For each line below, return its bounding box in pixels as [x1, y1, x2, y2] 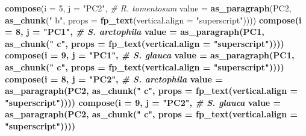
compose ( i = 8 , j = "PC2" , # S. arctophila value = [5, 72, 223, 85]
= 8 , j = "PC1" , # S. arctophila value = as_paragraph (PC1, [5, 25, 264, 38]
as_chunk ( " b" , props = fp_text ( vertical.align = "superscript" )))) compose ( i [5, 13, 302, 26]
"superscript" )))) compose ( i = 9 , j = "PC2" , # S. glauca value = [5, 96, 281, 108]
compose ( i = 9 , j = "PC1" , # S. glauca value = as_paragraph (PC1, [5, 49, 295, 61]
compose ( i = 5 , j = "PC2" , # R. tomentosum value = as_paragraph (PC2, [5, 2, 292, 14]
